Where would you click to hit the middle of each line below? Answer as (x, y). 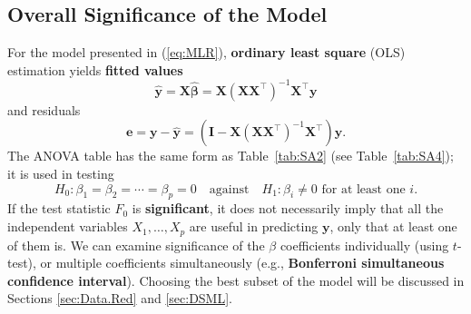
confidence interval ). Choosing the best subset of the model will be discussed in (236, 280)
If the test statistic (59, 208)
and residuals (44, 109)
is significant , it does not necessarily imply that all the (288, 208)
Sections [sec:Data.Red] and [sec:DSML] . (120, 298)
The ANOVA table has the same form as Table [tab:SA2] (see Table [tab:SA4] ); (231, 156)
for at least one (363, 189)
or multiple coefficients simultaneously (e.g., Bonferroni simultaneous (242, 263)
